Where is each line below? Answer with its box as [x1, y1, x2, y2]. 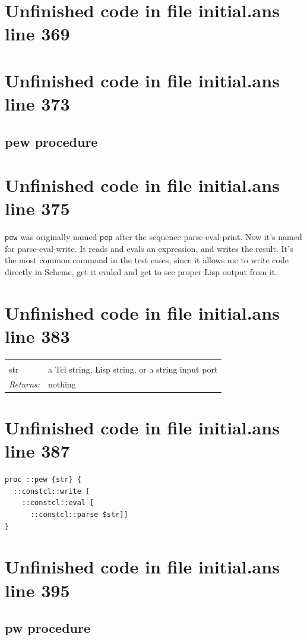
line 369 [5, 21, 70, 46]
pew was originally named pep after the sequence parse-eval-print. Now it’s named [5, 231, 302, 243]
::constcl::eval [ [21, 499, 94, 507]
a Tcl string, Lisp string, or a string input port [48, 362, 218, 375]
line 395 [5, 578, 70, 602]
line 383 [5, 324, 70, 348]
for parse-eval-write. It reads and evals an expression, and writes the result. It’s [5, 242, 293, 254]
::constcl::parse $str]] [30, 510, 128, 519]
